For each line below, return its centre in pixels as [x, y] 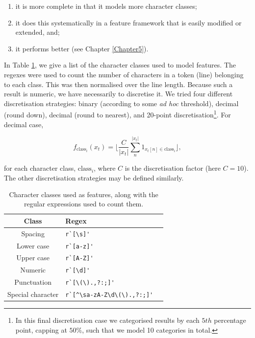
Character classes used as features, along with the [84, 194]
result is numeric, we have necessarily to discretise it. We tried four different [118, 94]
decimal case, [24, 124]
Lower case [33, 245]
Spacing [33, 233]
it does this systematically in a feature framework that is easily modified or [128, 22]
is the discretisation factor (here [173, 168]
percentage [230, 320]
